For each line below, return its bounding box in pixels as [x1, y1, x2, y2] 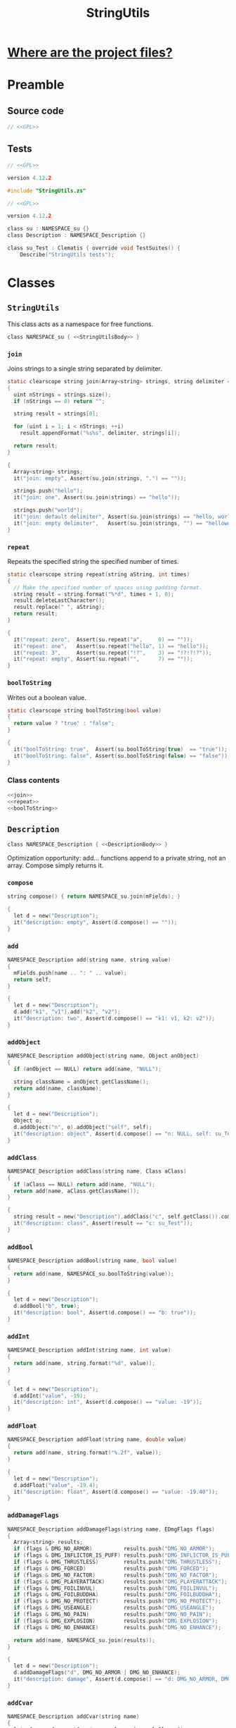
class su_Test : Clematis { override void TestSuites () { [7, 245, 181, 252]
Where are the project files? [7, 44, 173, 61]
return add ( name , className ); [13, 1085, 102, 1092]
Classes [7, 275, 55, 290]
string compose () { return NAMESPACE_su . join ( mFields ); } [7, 893, 181, 900]
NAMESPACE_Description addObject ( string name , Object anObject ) [7, 1052, 199, 1060]
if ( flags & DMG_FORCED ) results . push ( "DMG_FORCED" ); [13, 1565, 209, 1572]
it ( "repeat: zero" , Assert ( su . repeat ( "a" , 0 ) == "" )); [13, 636, 193, 643]
